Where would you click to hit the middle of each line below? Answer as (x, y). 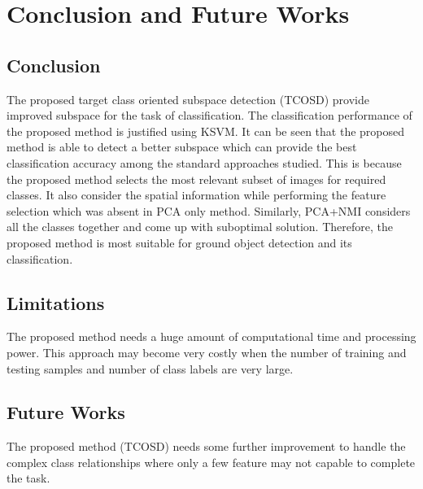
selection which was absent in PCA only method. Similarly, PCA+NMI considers (209, 210)
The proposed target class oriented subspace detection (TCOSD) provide (188, 99)
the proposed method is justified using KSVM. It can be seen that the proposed (206, 131)
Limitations (56, 302)
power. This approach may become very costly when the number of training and (207, 352)
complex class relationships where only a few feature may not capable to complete (211, 462)
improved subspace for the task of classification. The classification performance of (209, 115)
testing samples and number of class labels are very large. (150, 368)
